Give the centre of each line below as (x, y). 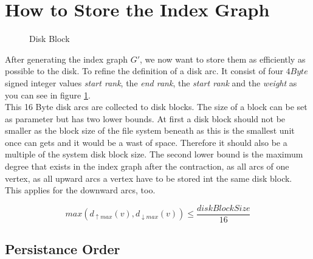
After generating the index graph (66, 59)
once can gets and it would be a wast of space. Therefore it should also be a (146, 142)
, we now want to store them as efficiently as (223, 59)
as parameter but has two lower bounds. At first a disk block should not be (145, 118)
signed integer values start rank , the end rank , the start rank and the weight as (151, 82)
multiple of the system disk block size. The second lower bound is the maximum (154, 154)
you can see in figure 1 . (48, 95)
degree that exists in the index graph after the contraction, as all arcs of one (147, 166)
